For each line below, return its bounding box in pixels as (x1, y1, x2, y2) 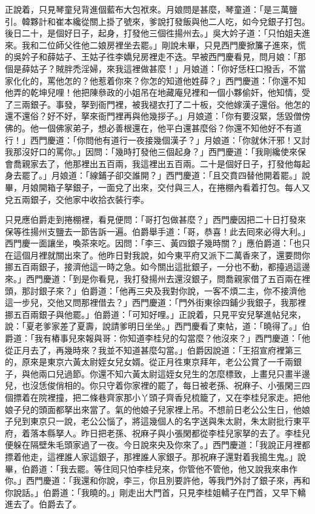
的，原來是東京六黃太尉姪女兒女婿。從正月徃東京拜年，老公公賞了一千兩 (5, 355, 293, 368)
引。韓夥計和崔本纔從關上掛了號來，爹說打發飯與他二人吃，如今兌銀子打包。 (5, 15, 310, 27)
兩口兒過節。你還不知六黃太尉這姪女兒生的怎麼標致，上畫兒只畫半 (38, 367, 302, 380)
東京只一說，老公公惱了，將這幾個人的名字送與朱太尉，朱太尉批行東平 (30, 415, 310, 427)
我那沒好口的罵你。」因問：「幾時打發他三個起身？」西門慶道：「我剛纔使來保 (5, 145, 306, 158)
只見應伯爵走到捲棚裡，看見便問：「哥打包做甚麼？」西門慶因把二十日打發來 (5, 213, 306, 226)
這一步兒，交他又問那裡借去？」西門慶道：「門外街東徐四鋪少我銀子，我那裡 (5, 296, 306, 309)
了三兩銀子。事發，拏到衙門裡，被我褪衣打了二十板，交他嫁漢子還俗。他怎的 (5, 97, 310, 110)
